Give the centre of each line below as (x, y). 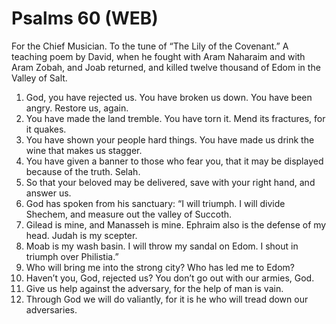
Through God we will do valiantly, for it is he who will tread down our (167, 299)
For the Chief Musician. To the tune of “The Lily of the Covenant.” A (150, 46)
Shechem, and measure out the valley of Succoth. (129, 214)
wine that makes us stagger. (84, 150)
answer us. (48, 193)
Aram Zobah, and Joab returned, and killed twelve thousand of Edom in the (166, 67)
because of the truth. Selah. (83, 171)
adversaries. (51, 309)
